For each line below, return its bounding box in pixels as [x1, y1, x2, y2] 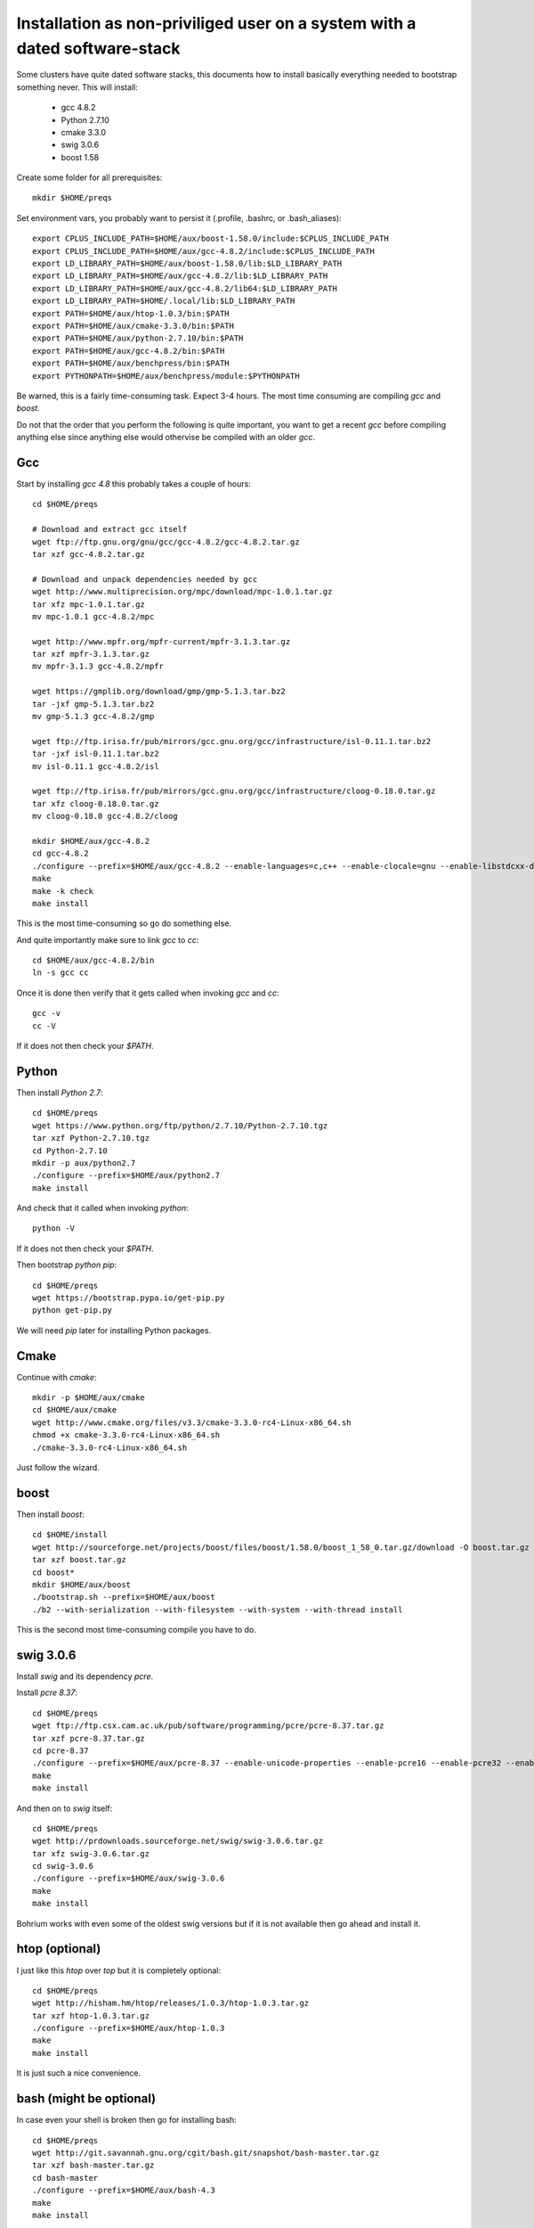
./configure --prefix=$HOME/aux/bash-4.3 [32, 2185, 215, 2196]
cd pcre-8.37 [32, 1745, 89, 1756]
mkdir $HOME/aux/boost [32, 1579, 132, 1590]
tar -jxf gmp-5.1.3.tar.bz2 [32, 699, 155, 709]
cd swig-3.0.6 [32, 1861, 93, 1872]
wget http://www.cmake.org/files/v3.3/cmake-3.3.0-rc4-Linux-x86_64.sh [32, 1417, 352, 1428]
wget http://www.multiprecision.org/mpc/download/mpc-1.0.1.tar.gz [32, 586, 333, 597]
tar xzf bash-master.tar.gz [32, 2160, 155, 2170]
